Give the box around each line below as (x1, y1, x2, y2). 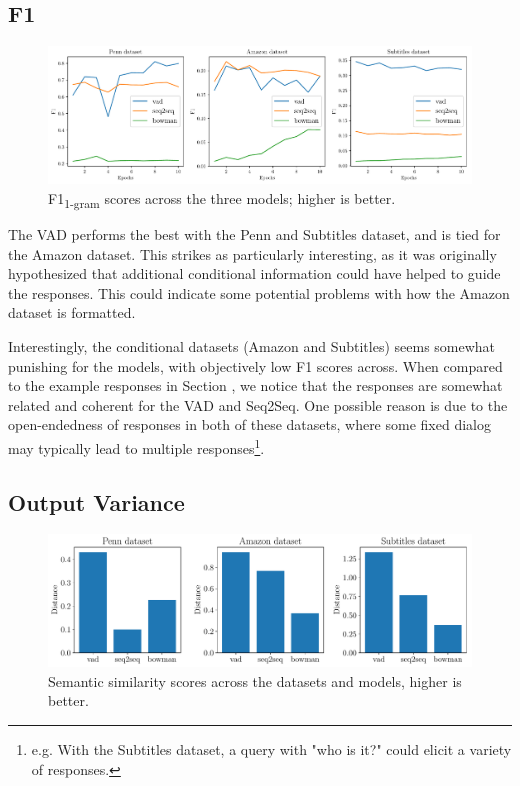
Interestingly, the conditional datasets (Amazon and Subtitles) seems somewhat (8, 335, 496, 356)
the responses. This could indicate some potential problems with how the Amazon (8, 282, 510, 303)
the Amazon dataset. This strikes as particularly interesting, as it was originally (8, 243, 497, 264)
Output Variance (8, 486, 185, 517)
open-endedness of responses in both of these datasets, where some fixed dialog (8, 414, 491, 435)
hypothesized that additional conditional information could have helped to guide (8, 263, 501, 284)
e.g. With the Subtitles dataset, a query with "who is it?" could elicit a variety (31, 739, 512, 760)
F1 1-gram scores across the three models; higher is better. (48, 187, 396, 211)
